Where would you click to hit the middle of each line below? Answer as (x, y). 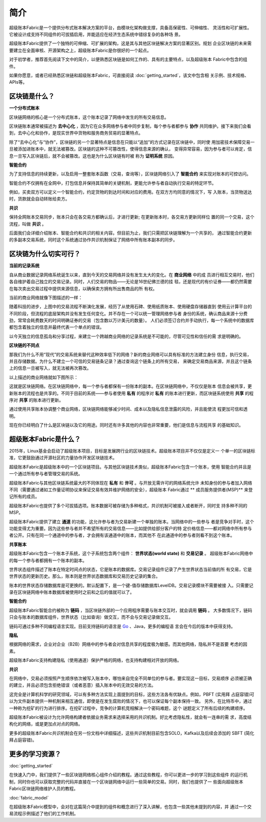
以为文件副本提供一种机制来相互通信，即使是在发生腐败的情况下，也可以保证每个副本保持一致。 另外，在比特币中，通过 (131, 701)
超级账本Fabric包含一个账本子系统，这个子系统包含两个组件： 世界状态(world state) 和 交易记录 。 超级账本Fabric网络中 (131, 554)
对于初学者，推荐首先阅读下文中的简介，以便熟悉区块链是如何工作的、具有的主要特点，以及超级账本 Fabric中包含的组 (128, 60)
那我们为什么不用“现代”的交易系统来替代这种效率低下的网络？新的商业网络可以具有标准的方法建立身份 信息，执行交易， (130, 354)
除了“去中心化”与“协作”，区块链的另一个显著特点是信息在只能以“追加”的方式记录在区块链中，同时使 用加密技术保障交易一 (132, 142)
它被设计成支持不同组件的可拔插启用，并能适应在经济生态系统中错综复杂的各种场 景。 (96, 34)
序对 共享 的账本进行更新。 (36, 400)
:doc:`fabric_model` (29, 797)
